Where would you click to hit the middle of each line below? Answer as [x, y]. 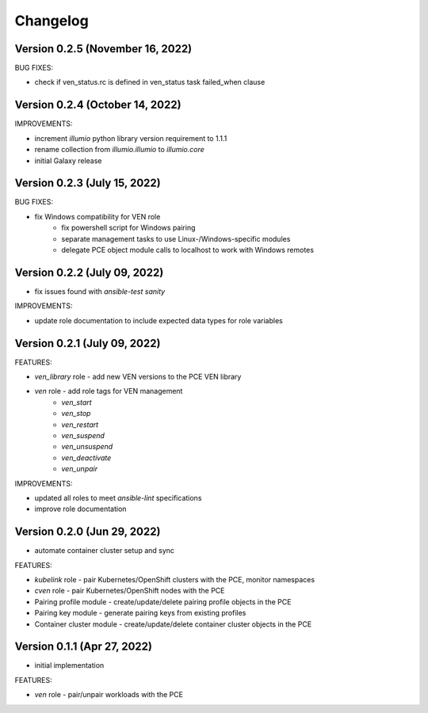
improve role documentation [80, 509]
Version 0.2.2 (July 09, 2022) [89, 272]
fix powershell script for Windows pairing [128, 228]
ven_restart [80, 425]
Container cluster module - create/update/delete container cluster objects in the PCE [173, 624]
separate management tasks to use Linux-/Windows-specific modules [176, 238]
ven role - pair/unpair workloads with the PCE [109, 695]
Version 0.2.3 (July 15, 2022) [88, 183]
